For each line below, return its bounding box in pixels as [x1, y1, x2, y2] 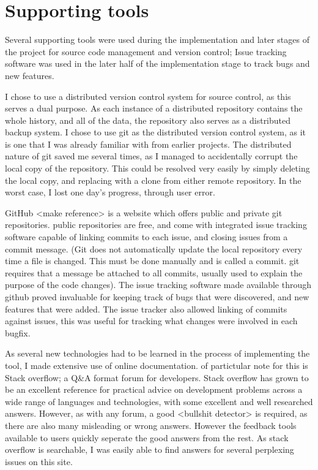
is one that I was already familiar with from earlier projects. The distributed [5, 137, 292, 150]
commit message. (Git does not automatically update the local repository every [5, 242, 303, 255]
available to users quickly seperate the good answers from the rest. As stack [5, 431, 289, 444]
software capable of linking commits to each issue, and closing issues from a [5, 230, 288, 243]
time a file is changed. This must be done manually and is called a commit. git [5, 254, 300, 267]
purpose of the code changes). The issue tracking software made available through [5, 278, 312, 291]
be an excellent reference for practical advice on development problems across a [5, 383, 303, 396]
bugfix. [5, 326, 31, 339]
